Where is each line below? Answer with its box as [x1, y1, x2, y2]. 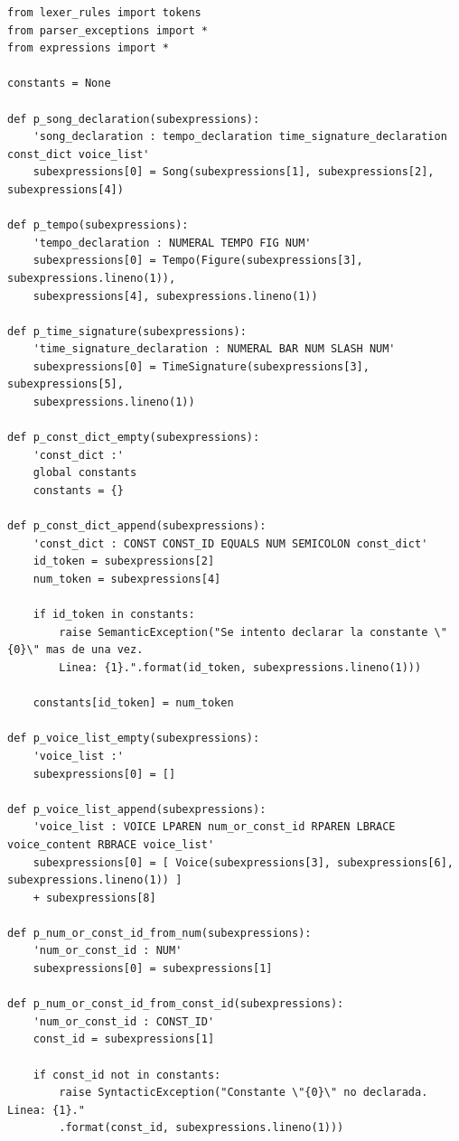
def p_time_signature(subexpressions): [7, 324, 247, 338]
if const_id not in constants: [33, 1068, 221, 1081]
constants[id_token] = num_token [33, 697, 234, 710]
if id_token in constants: [33, 608, 195, 622]
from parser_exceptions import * [7, 23, 208, 37]
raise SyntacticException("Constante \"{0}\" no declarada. [59, 1086, 428, 1099]
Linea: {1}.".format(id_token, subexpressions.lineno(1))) [59, 660, 422, 674]
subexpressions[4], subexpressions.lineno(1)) [33, 289, 318, 303]
